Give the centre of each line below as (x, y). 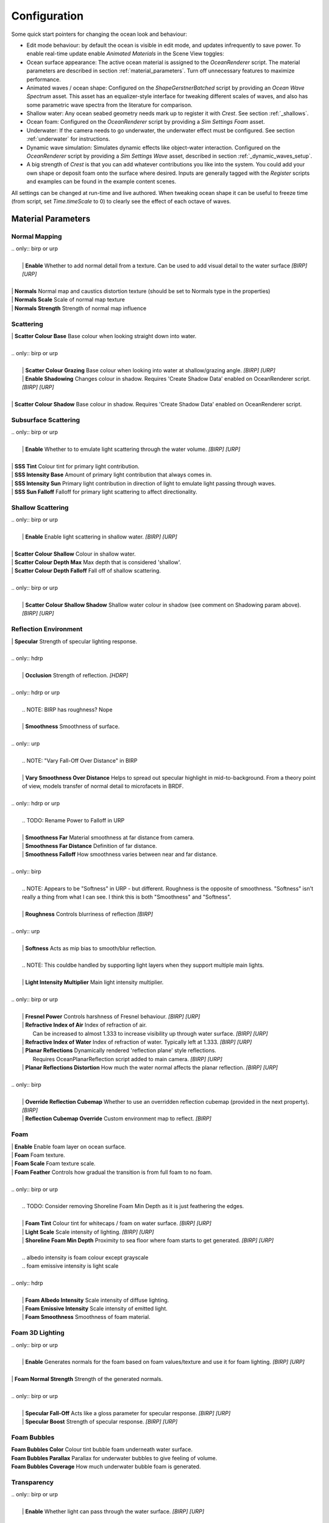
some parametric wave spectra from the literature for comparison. (109, 105)
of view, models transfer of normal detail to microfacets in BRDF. (103, 786)
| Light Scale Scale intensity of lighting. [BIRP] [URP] (88, 1232)
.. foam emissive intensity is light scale (70, 1266)
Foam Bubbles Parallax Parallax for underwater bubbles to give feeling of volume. (114, 1458)
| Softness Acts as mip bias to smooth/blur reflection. (89, 948)
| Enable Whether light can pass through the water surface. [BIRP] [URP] (113, 1511)
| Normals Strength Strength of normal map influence (79, 308)
